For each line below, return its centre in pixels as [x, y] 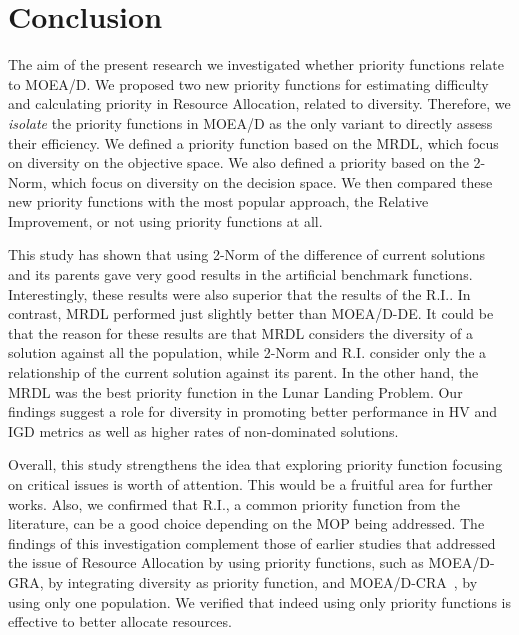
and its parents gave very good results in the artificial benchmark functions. [240, 274]
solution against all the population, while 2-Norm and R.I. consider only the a [247, 352]
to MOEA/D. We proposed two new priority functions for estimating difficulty [248, 83]
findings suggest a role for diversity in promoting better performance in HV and [253, 411]
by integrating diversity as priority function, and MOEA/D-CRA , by [263, 581]
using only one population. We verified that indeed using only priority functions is [259, 601]
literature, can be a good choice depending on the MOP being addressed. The [246, 523]
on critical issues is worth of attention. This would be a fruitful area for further [250, 484]
